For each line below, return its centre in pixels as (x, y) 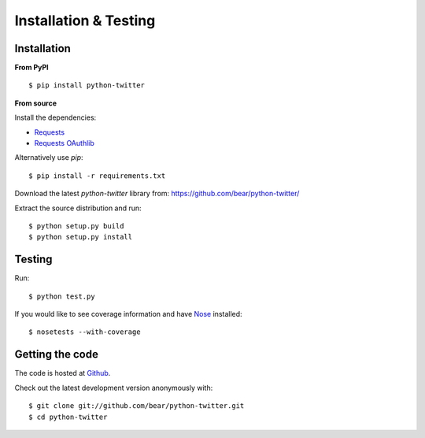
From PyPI (31, 68)
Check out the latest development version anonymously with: (114, 388)
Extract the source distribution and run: (78, 208)
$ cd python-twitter (68, 417)
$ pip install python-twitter (87, 85)
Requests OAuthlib (64, 143)
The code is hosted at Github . (63, 373)
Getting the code (56, 354)
